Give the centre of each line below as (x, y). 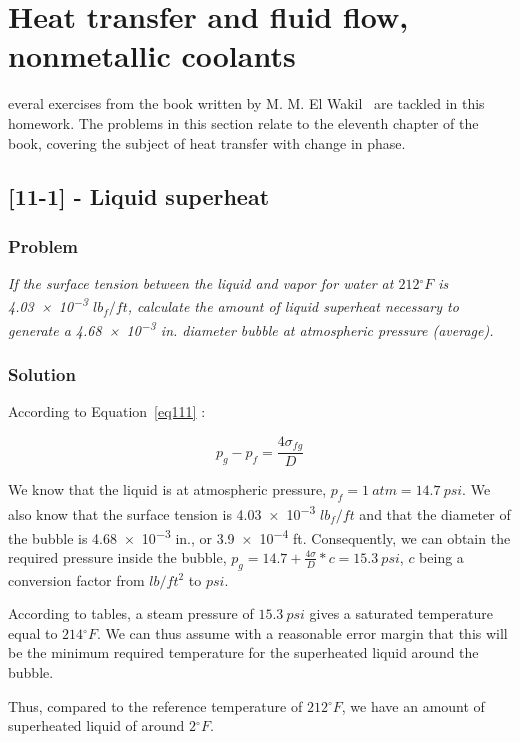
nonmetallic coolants (152, 55)
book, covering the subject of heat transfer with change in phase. (207, 142)
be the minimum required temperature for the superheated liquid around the (243, 652)
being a (441, 556)
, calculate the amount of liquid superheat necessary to (293, 306)
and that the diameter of (435, 513)
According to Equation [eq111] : (107, 411)
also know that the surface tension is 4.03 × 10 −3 (162, 512)
